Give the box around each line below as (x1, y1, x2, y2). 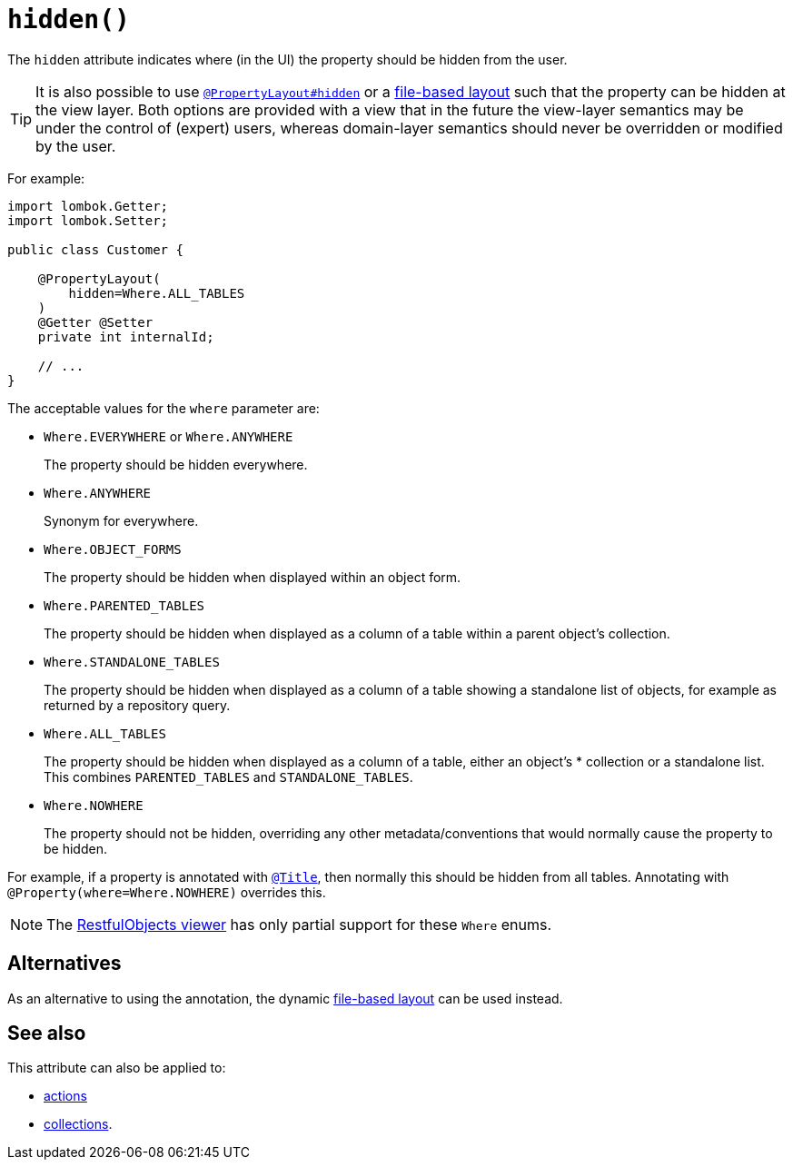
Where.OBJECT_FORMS (44, 541, 182, 557)
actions (44, 1088, 87, 1104)
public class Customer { (7, 242, 183, 257)
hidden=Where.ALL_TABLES (68, 285, 245, 301)
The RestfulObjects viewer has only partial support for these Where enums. (46, 915, 552, 934)
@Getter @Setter (37, 314, 154, 330)
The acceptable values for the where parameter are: (7, 400, 320, 416)
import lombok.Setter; (7, 213, 169, 228)
